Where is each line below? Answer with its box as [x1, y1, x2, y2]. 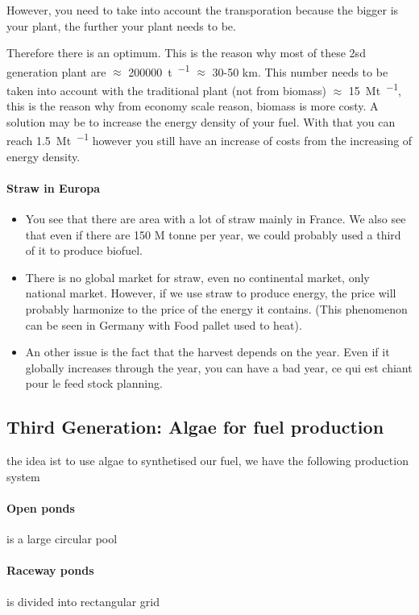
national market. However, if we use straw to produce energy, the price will [25, 285, 396, 301]
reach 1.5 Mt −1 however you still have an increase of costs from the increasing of [6, 130, 413, 149]
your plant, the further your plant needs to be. [6, 17, 236, 34]
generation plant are [6, 63, 106, 80]
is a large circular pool [6, 530, 118, 547]
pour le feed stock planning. [25, 375, 163, 392]
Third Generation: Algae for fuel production [6, 414, 384, 439]
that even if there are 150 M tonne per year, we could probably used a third [25, 226, 401, 243]
